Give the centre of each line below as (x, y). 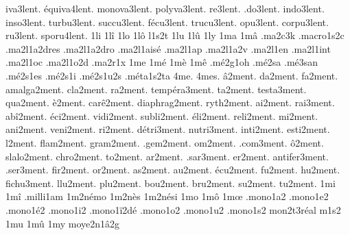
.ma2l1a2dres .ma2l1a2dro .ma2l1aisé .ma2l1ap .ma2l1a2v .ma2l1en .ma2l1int (168, 48)
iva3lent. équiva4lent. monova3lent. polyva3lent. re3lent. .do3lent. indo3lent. (165, 8)
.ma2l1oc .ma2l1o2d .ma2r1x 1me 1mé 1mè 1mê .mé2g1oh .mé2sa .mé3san (162, 62)
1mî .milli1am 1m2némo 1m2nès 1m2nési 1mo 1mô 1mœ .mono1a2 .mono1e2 (167, 196)
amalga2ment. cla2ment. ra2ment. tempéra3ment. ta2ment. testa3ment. (156, 89)
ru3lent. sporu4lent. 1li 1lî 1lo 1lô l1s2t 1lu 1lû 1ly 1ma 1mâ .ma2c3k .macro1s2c (175, 35)
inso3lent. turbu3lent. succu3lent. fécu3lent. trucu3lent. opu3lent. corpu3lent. (167, 22)
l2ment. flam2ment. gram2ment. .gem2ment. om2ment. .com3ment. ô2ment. (165, 142)
